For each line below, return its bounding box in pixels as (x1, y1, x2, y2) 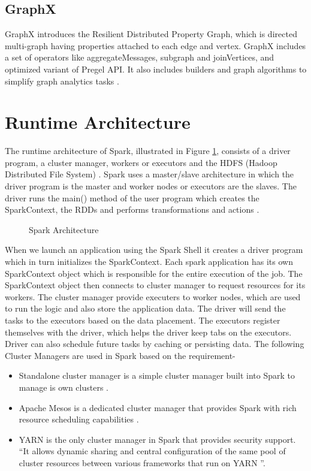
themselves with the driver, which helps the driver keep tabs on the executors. (5, 325, 292, 338)
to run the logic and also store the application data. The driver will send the (5, 302, 286, 315)
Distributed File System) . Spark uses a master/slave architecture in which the (5, 168, 294, 180)
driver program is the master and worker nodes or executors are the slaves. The (5, 180, 297, 192)
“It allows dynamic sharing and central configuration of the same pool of (19, 445, 286, 457)
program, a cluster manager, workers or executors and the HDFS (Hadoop (5, 156, 277, 168)
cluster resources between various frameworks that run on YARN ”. (19, 456, 265, 469)
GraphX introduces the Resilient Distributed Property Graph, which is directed (5, 28, 297, 40)
